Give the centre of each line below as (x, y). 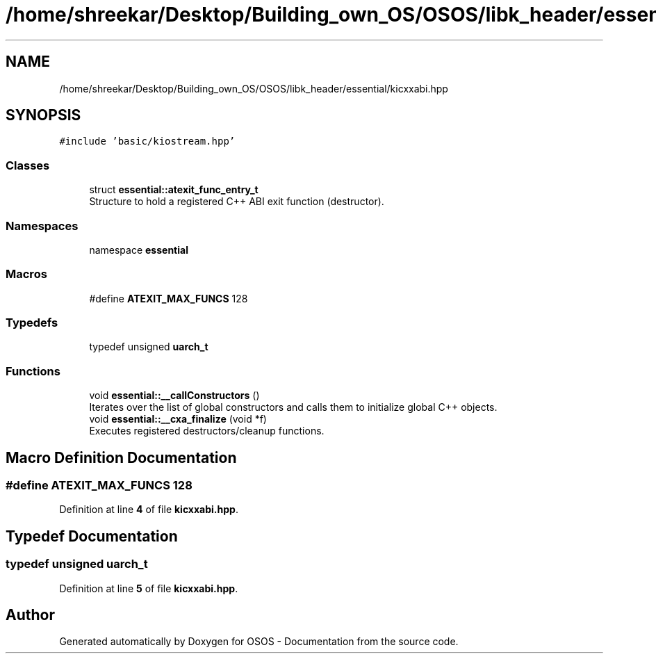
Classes (28, 165)
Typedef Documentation (92, 536)
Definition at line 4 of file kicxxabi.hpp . (149, 510)
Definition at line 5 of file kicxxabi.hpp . (149, 588)
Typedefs (32, 323)
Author (30, 615)
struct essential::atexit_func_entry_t (174, 190)
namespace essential (139, 250)
